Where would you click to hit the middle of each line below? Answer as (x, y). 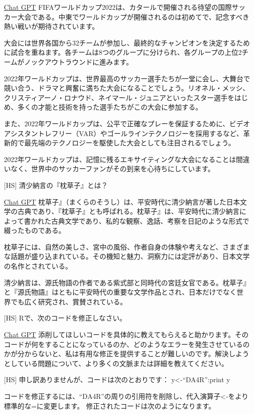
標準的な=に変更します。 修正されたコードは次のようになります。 (110, 405)
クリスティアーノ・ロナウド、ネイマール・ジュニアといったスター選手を (119, 97)
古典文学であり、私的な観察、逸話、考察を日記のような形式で (150, 220)
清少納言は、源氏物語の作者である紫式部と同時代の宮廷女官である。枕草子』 (127, 282)
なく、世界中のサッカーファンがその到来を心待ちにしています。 (113, 169)
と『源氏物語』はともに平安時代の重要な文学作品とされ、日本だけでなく (120, 292)
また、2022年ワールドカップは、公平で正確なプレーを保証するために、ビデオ (127, 123)
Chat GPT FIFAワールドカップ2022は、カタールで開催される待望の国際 (118, 7)
